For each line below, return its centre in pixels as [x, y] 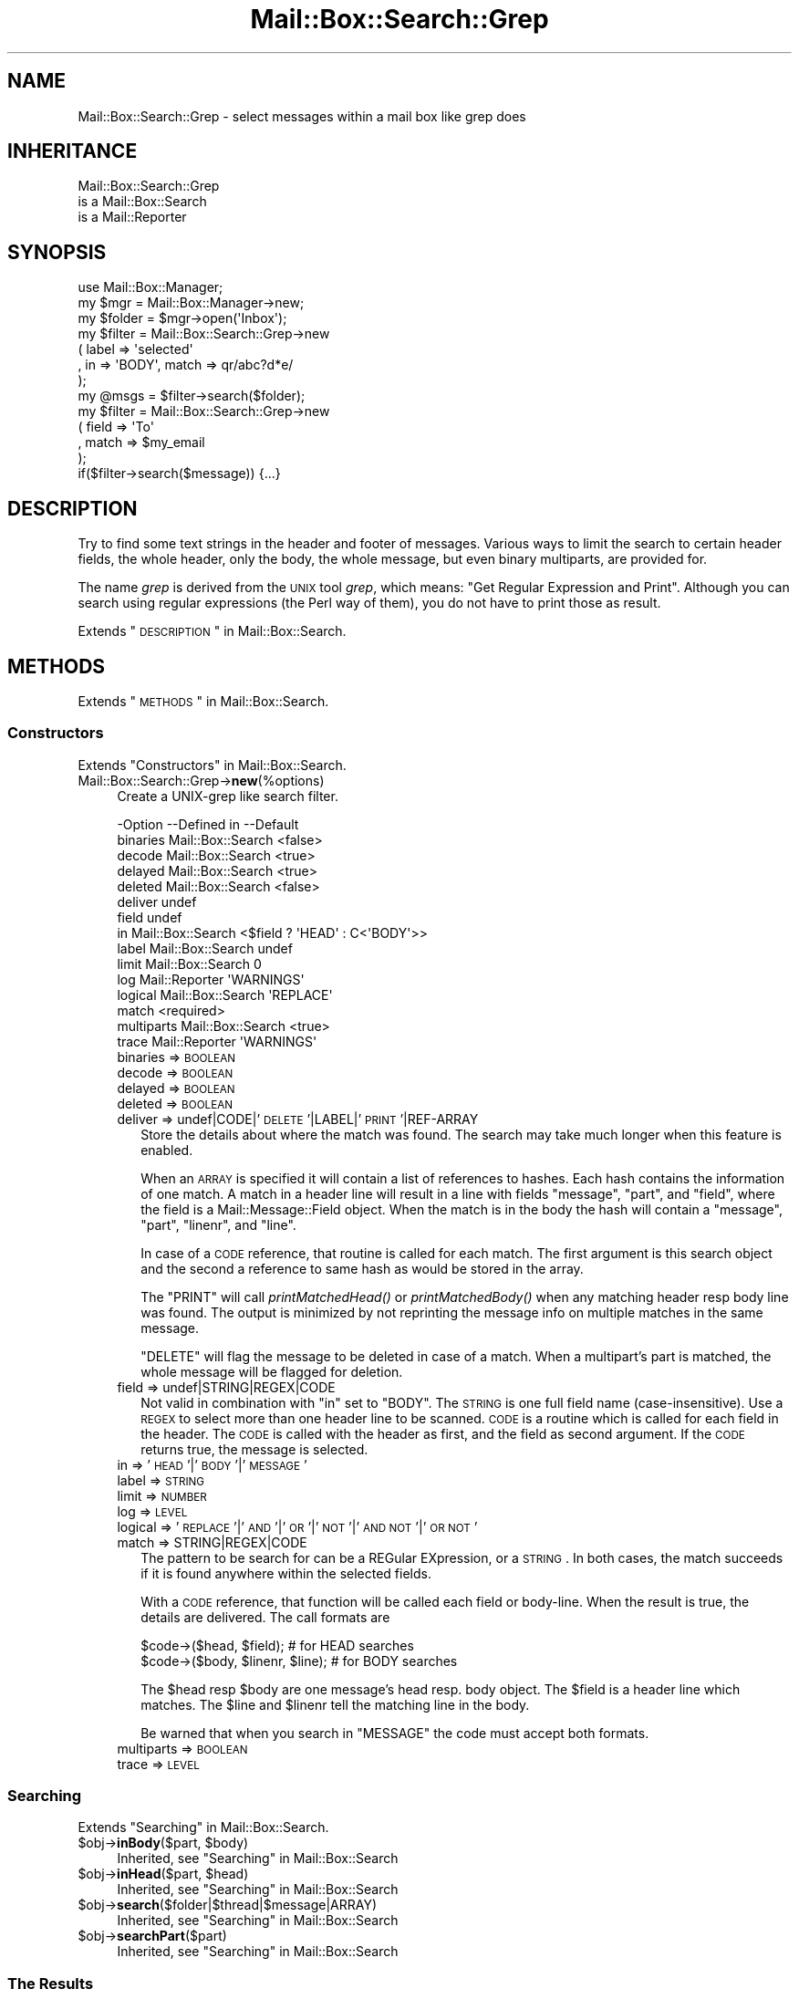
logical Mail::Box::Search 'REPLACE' [225, 994]
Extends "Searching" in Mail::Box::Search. [203, 1828]
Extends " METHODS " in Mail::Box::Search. [203, 701]
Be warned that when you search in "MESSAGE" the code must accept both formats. [395, 1733]
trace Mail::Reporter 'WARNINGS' [217, 1041]
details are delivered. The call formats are [265, 1617]
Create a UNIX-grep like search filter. [228, 796]
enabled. [167, 1150]
